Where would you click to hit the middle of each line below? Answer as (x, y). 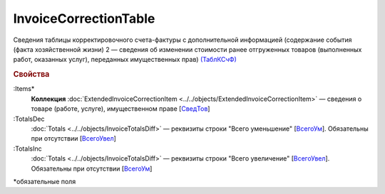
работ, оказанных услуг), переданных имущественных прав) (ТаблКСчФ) (125, 60)
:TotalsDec (29, 119)
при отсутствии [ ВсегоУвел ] (74, 139)
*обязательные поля (45, 181)
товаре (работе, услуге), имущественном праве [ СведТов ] (120, 109)
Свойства (31, 75)
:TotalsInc (27, 149)
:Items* (24, 89)
